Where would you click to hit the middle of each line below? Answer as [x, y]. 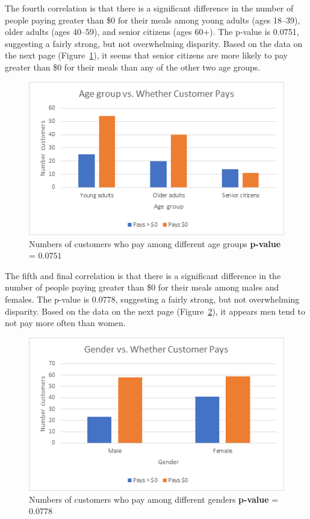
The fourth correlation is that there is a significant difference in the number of [149, 8]
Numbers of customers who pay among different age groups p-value [155, 243]
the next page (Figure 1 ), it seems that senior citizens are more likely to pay [147, 55]
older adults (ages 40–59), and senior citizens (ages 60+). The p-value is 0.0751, [152, 32]
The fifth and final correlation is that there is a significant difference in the [143, 275]
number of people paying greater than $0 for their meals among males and [142, 287]
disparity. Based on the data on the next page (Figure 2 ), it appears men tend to [155, 311]
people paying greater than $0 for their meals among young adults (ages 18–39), [153, 20]
